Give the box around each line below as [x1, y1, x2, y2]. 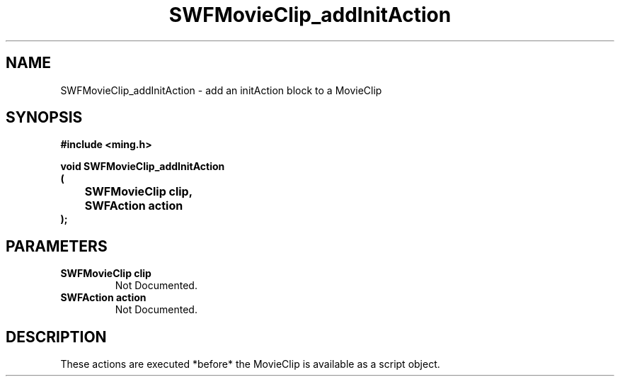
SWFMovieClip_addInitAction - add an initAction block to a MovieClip [60, 84, 382, 96]
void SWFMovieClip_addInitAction [60, 160, 225, 173]
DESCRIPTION [6, 327, 107, 346]
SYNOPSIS [6, 108, 83, 127]
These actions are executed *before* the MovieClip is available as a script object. [60, 358, 440, 371]
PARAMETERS [6, 237, 108, 255]
